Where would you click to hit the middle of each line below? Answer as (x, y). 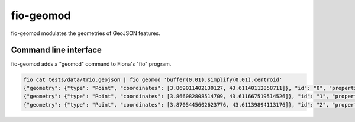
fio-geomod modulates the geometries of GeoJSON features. (85, 33)
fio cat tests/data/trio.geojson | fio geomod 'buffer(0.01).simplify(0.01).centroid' (153, 80)
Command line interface (56, 50)
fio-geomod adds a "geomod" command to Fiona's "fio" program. (91, 64)
